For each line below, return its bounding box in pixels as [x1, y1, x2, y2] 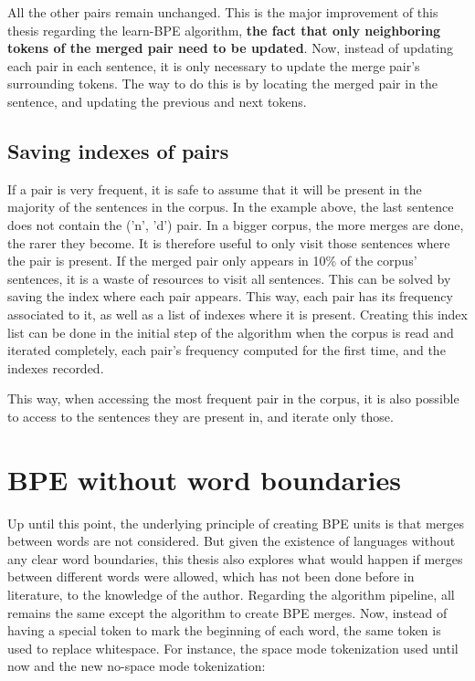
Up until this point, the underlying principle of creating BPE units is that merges [7, 513, 465, 532]
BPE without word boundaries [7, 460, 401, 498]
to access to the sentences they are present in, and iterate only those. [7, 406, 394, 425]
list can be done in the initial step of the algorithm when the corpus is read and [7, 322, 454, 341]
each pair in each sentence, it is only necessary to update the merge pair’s [7, 56, 420, 75]
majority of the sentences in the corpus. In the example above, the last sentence [7, 197, 454, 216]
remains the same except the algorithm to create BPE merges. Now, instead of [7, 602, 448, 622]
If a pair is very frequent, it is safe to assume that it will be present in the [7, 179, 422, 198]
